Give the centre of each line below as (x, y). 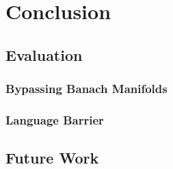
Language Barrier (55, 119)
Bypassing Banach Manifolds (86, 89)
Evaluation (44, 54)
